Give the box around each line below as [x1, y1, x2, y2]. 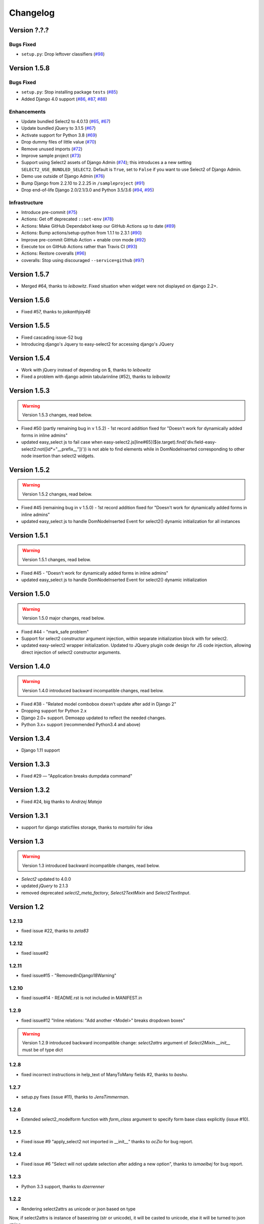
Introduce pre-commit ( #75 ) [21, 210, 78, 215]
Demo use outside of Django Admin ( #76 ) [21, 173, 105, 179]
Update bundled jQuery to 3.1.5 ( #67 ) [21, 125, 96, 131]
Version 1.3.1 [9, 811, 48, 820]
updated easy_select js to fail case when [21, 439, 103, 445]
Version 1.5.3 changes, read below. [22, 412, 92, 418]
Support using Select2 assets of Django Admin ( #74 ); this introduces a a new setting [21, 160, 192, 165]
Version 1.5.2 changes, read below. [22, 491, 92, 497]
